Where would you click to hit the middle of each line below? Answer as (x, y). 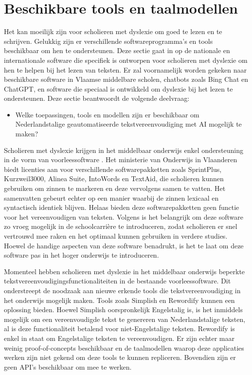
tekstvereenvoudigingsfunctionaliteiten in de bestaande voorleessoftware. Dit (117, 281)
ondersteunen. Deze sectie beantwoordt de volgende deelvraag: (97, 98)
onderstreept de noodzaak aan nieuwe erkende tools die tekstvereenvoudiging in (122, 290)
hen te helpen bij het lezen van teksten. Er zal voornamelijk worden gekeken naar (125, 69)
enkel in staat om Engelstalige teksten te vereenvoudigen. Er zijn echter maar (119, 338)
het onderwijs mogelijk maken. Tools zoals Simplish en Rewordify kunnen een (119, 300)
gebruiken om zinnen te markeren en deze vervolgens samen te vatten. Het (115, 188)
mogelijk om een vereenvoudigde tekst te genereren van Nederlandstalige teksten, (125, 319)
